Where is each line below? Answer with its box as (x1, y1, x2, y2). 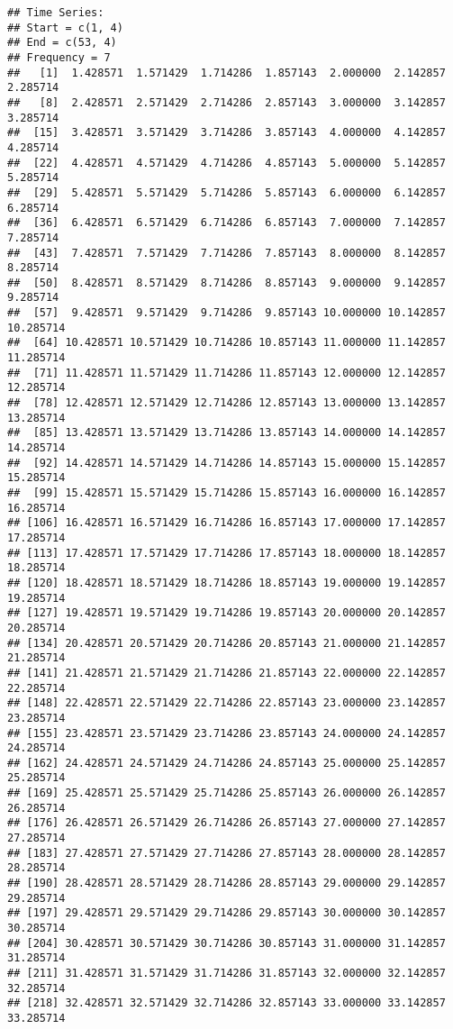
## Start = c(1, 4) (7, 21, 123, 34)
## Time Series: (7, 6, 104, 19)
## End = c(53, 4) (7, 36, 117, 50)
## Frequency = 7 (7, 50, 111, 64)
